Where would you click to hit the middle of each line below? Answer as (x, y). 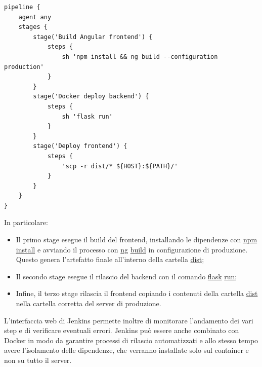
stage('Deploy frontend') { (80, 146)
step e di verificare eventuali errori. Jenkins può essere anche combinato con (122, 330)
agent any (35, 17)
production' (24, 67)
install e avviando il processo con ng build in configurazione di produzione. (132, 249)
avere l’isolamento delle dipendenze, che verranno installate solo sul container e (126, 350)
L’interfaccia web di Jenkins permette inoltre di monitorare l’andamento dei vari (129, 320)
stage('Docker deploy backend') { (91, 97)
